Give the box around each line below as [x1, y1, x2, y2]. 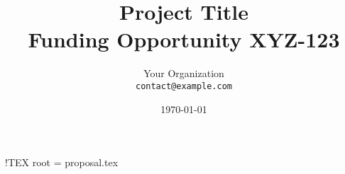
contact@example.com [135, 81, 233, 91]
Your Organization [143, 66, 224, 81]
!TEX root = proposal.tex [5, 155, 119, 170]
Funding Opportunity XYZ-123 [28, 25, 340, 54]
